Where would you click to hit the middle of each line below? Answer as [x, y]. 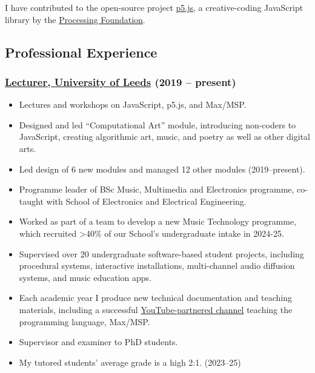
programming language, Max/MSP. [85, 321]
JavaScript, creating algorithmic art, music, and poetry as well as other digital [164, 137]
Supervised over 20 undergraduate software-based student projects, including [161, 253]
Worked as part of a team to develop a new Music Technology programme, [158, 221]
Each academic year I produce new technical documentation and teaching [155, 298]
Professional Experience [81, 52]
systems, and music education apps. [85, 277]
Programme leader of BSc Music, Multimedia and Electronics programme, [157, 189]
